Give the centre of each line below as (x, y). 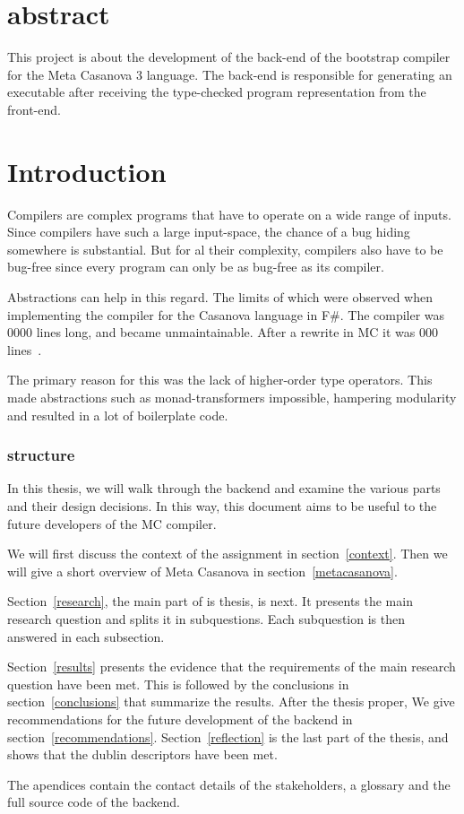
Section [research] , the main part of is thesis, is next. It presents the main (210, 601)
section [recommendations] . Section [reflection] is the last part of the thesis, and (228, 736)
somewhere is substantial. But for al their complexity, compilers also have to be (225, 249)
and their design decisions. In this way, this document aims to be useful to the (222, 505)
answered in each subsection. (86, 636)
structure (41, 455)
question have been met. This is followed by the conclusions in (178, 684)
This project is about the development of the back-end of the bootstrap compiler (229, 57)
